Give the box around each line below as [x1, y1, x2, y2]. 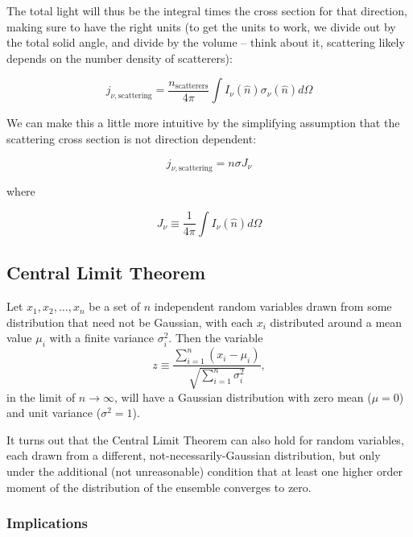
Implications [6, 513, 89, 533]
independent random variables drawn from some [154, 298, 392, 315]
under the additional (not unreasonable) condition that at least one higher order [6, 462, 403, 479]
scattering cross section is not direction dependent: [6, 130, 257, 147]
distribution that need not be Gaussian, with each [6, 313, 254, 330]
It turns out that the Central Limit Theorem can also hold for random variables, [6, 431, 404, 448]
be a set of [89, 298, 141, 315]
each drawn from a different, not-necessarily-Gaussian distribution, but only [6, 447, 381, 464]
